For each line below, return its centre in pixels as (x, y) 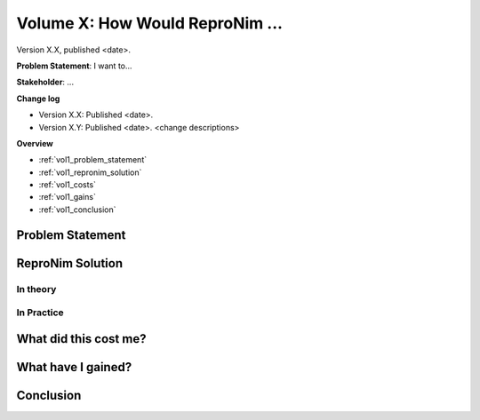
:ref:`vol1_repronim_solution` (90, 172)
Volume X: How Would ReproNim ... (150, 23)
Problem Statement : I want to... (74, 66)
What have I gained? (74, 367)
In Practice (40, 313)
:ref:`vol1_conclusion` (77, 210)
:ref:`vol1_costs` (68, 185)
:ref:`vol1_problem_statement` (92, 160)
